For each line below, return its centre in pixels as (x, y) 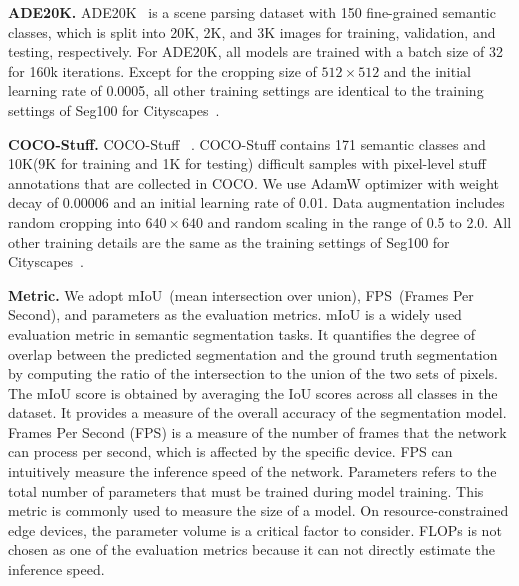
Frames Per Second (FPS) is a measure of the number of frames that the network (257, 431)
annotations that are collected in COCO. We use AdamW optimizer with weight (253, 182)
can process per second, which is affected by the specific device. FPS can (230, 451)
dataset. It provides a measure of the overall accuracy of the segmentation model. (257, 412)
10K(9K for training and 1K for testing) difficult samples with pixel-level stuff (247, 163)
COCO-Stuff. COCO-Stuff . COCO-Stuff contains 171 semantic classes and (247, 143)
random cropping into (74, 221)
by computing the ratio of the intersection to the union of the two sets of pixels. (253, 373)
